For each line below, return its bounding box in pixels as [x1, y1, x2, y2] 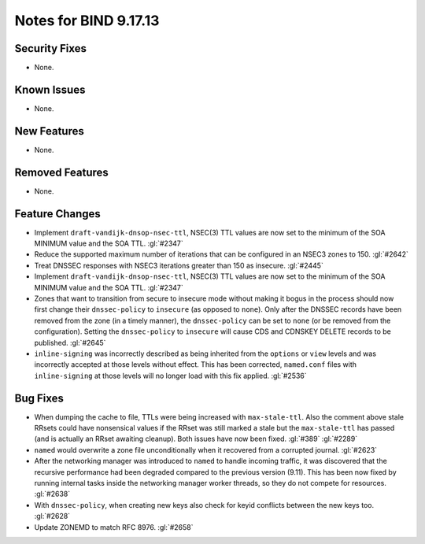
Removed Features [14, 165, 109, 179]
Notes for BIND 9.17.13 [14, 12, 160, 29]
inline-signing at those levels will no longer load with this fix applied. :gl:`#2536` [34, 371, 307, 380]
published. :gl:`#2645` [34, 338, 106, 347]
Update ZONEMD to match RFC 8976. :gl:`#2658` [34, 522, 194, 531]
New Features [14, 124, 84, 138]
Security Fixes [14, 42, 87, 55]
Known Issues [14, 83, 86, 96]
